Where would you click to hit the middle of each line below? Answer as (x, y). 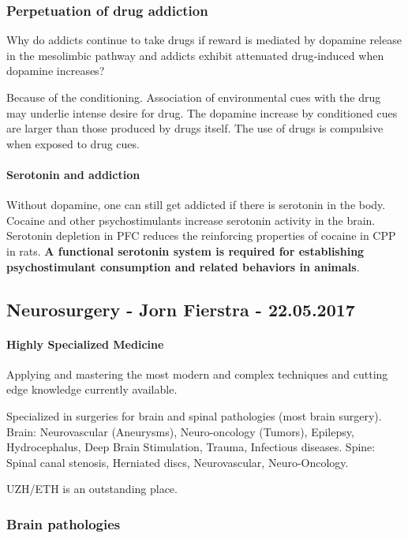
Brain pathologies (64, 523)
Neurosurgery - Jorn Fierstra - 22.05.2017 (181, 309)
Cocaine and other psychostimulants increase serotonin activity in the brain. (191, 220)
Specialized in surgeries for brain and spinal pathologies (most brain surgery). (194, 415)
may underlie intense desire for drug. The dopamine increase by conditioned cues (202, 112)
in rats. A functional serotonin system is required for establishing (185, 250)
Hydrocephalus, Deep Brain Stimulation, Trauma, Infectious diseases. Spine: (191, 447)
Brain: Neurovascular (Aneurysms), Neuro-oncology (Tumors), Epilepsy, (180, 431)
